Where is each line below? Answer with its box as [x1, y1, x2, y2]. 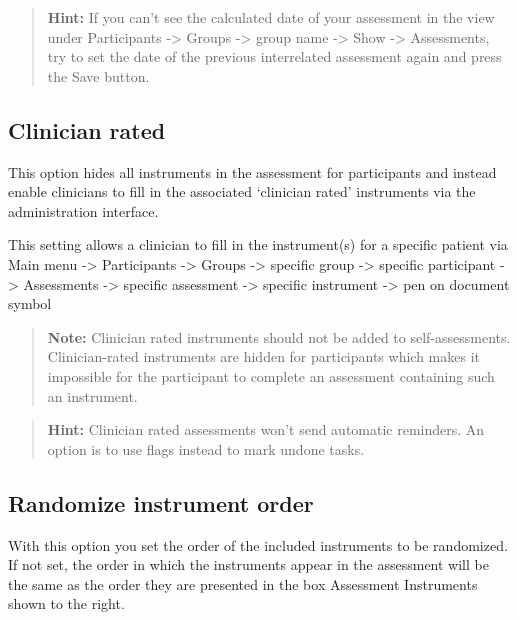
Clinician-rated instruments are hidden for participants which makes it [47, 346, 480, 367]
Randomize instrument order [8, 487, 314, 518]
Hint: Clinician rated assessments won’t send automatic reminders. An [47, 419, 485, 440]
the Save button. [47, 65, 150, 86]
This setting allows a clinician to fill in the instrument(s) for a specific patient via [8, 234, 508, 255]
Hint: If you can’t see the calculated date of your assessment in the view [47, 7, 495, 27]
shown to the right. [8, 593, 125, 614]
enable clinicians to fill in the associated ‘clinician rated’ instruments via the [8, 181, 476, 202]
